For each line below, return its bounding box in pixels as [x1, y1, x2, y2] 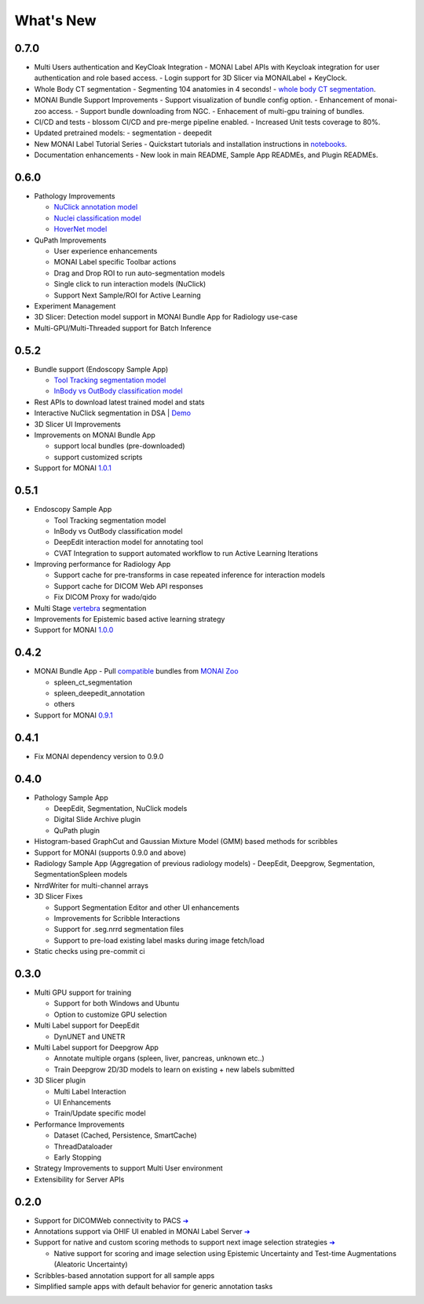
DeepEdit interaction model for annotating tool [53, 538, 203, 547]
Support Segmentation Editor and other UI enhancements [53, 903, 239, 912]
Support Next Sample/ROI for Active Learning [53, 290, 202, 300]
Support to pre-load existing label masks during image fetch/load [53, 935, 265, 945]
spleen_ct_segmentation [53, 678, 133, 687]
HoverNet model [53, 225, 108, 234]
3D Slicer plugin [34, 1076, 86, 1085]
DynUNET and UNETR [53, 1032, 126, 1041]
